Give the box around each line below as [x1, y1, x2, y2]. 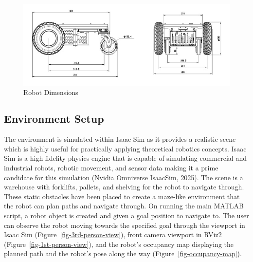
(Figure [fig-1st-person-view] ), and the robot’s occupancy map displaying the [4, 239, 234, 249]
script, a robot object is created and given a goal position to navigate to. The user [4, 210, 249, 221]
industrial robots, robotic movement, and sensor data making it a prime [4, 163, 218, 173]
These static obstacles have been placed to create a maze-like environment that [4, 191, 240, 201]
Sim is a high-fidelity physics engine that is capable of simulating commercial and [4, 153, 247, 163]
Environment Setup [4, 111, 104, 126]
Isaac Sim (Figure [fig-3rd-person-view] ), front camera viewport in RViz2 [4, 229, 222, 240]
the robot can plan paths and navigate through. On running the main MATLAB [4, 201, 244, 211]
